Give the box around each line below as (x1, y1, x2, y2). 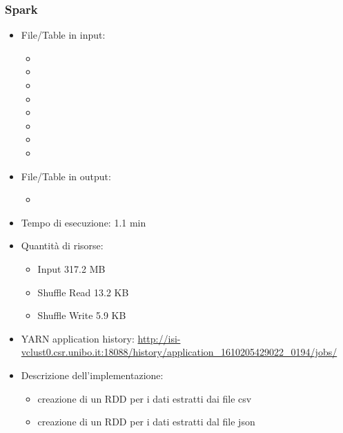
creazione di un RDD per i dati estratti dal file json (37, 414, 255, 429)
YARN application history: (21, 331, 135, 345)
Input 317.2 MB (37, 261, 106, 276)
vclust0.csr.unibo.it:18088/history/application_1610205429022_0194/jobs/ (21, 345, 337, 359)
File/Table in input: (21, 28, 106, 42)
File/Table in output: (21, 169, 111, 183)
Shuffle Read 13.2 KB (37, 285, 129, 299)
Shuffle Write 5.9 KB (37, 308, 126, 323)
